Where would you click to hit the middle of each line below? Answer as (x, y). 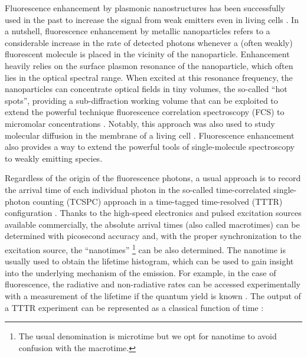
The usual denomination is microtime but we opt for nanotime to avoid (148, 336)
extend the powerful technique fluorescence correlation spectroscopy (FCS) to (145, 112)
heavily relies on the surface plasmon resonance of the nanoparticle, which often (149, 65)
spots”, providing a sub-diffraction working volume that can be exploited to (141, 100)
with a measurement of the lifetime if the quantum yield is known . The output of (153, 295)
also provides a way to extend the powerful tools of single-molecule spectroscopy (150, 147)
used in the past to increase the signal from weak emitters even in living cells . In (152, 19)
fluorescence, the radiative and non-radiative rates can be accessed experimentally (153, 284)
